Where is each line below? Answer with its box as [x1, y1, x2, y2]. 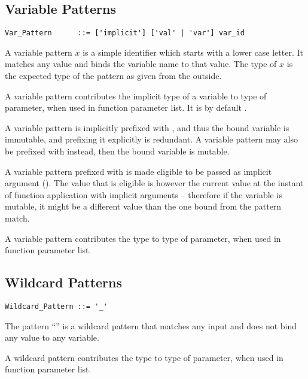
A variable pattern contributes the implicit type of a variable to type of [5, 89, 267, 102]
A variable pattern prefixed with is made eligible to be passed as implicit [5, 165, 272, 177]
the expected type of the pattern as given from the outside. [5, 69, 222, 82]
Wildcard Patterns [5, 273, 122, 292]
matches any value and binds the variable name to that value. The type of [5, 57, 277, 70]
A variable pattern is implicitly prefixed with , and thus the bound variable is [5, 121, 289, 134]
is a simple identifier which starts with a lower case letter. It [83, 46, 303, 58]
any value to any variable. [5, 331, 99, 344]
